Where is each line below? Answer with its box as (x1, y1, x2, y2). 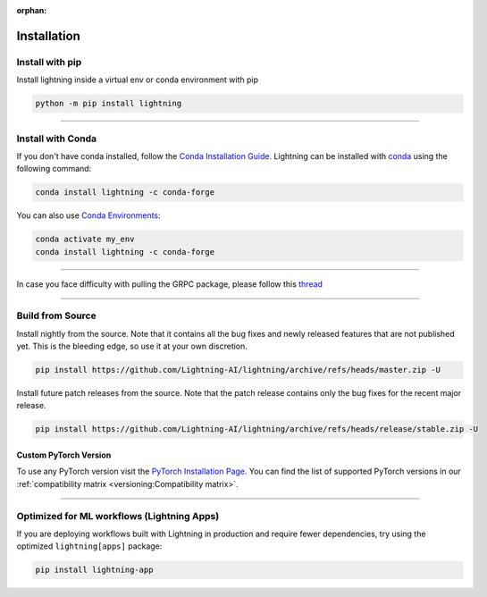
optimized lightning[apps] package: (16, 541, 163, 551)
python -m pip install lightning (35, 98, 182, 109)
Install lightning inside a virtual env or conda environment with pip (16, 74, 259, 85)
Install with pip (16, 55, 82, 68)
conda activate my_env (35, 234, 135, 245)
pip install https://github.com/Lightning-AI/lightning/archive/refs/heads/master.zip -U (35, 365, 441, 375)
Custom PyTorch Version (16, 450, 112, 460)
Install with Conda (16, 132, 97, 145)
